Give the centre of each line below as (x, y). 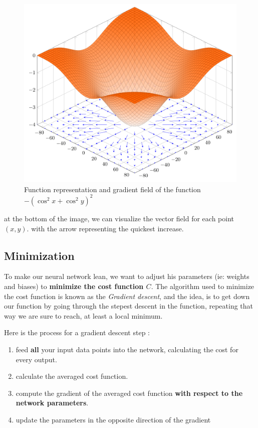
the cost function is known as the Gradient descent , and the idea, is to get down (127, 296)
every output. (36, 359)
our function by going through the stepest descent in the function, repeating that (129, 306)
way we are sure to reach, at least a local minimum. (83, 315)
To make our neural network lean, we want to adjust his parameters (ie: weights (127, 276)
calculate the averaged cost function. (72, 376)
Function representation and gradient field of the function (112, 189)
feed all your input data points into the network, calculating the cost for (127, 349)
